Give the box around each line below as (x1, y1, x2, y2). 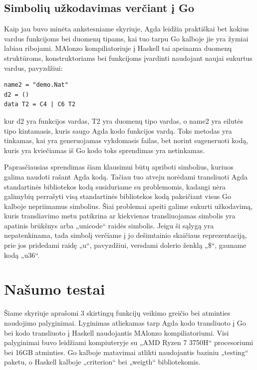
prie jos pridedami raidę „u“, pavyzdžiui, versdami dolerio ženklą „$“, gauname (4, 240, 247, 250)
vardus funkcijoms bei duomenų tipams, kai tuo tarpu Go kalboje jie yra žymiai (4, 33, 249, 43)
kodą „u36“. (4, 249, 39, 260)
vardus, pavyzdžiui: (4, 62, 63, 73)
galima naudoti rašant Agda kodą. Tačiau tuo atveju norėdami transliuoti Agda (4, 171, 248, 182)
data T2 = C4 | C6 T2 (4, 101, 76, 108)
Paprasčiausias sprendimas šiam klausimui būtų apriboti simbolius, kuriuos (4, 162, 234, 172)
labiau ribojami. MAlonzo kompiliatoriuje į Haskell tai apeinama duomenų (4, 43, 232, 53)
